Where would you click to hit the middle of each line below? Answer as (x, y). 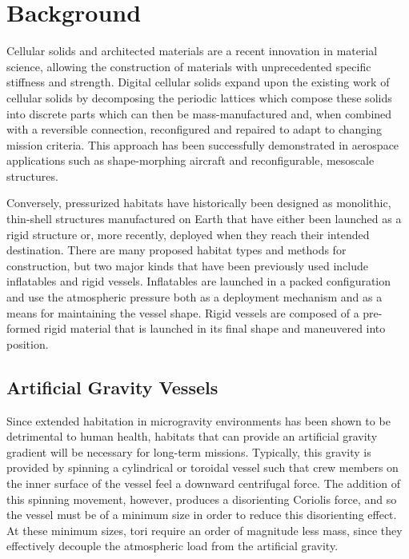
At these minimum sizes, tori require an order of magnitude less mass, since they (204, 530)
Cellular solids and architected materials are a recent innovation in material (192, 51)
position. (28, 343)
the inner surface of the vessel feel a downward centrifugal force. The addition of (203, 483)
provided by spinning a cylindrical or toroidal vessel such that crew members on (202, 467)
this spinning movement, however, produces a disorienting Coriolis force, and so (202, 499)
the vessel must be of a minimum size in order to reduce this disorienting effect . (202, 515)
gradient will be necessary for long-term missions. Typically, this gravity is (189, 451)
